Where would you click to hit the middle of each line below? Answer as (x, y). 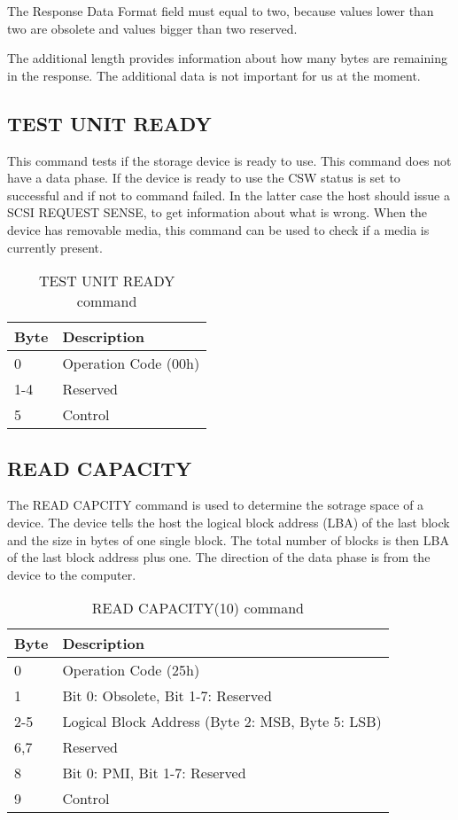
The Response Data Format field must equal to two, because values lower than (221, 11)
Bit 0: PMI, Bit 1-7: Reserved (154, 773)
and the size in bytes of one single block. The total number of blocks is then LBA (228, 539)
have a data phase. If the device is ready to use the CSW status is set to (204, 178)
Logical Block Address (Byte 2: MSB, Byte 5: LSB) (222, 722)
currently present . (55, 247)
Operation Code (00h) (131, 363)
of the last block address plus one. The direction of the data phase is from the (219, 557)
